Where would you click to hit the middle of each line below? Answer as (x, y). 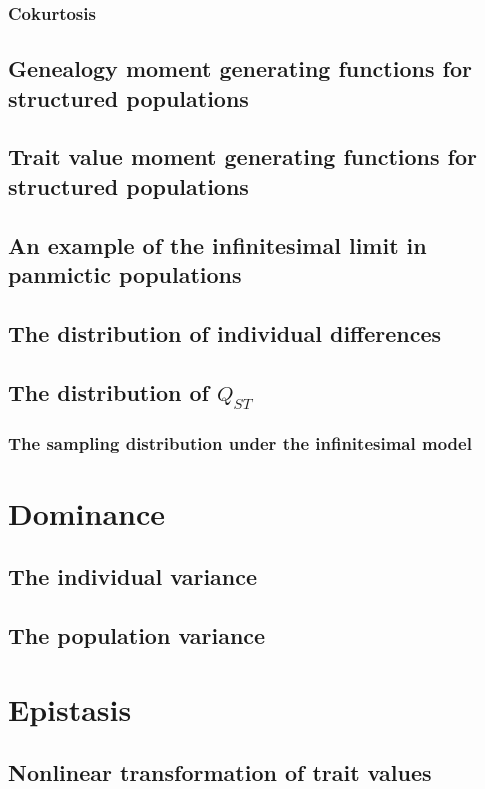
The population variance (137, 635)
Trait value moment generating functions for (242, 156)
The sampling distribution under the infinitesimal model (240, 442)
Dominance (87, 512)
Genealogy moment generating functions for (240, 68)
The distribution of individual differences (225, 332)
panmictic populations (125, 273)
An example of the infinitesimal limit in (217, 244)
